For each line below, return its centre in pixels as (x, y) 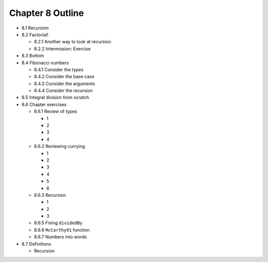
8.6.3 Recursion (50, 195)
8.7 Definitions (36, 244)
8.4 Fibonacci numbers (45, 63)
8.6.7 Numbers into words (60, 237)
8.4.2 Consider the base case (64, 77)
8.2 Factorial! (35, 34)
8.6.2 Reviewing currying (60, 146)
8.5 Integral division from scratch (55, 98)
